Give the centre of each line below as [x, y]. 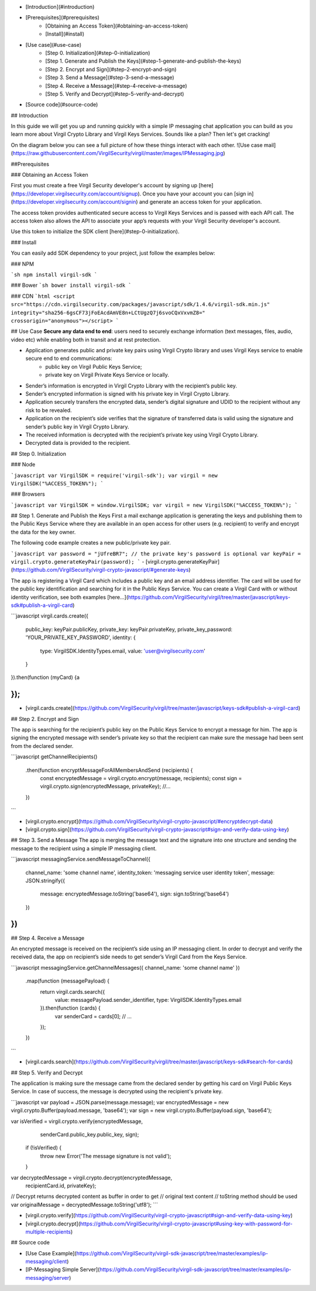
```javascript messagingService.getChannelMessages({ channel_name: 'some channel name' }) [125, 967]
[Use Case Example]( [51, 1253]
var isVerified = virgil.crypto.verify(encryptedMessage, [77, 1121]
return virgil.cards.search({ [73, 991]
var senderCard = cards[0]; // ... [93, 1016]
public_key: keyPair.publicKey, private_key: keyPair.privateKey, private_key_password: [129, 629]
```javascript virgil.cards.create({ [50, 616]
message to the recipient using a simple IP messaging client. [84, 848]
